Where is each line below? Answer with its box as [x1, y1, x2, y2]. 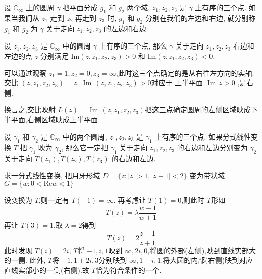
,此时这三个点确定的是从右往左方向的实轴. [116, 67, 254, 78]
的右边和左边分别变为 [177, 142, 248, 153]
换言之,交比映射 [4, 104, 56, 115]
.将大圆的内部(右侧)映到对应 [161, 255, 253, 265]
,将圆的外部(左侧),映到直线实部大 [147, 245, 256, 255]
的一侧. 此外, [4, 255, 46, 265]
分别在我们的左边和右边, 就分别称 [145, 12, 256, 23]
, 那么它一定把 [61, 142, 108, 153]
